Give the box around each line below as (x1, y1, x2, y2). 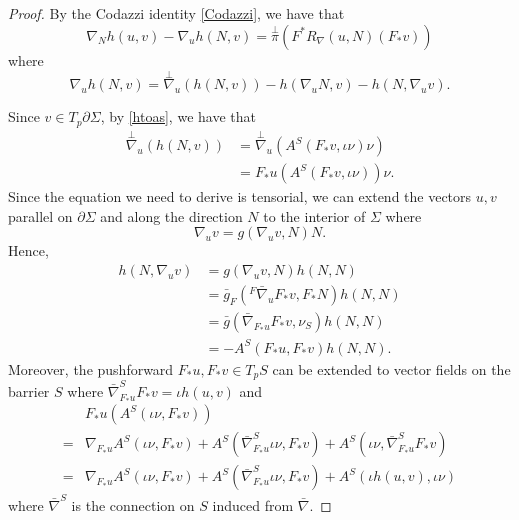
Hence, (8, 240, 49, 261)
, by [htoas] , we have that (100, 106, 256, 127)
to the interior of (263, 205, 366, 226)
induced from (212, 495, 294, 516)
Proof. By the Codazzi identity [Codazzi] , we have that (8, 3, 345, 23)
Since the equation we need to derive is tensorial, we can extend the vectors (8, 186, 472, 207)
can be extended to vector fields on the (272, 358, 511, 379)
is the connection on (71, 495, 195, 516)
